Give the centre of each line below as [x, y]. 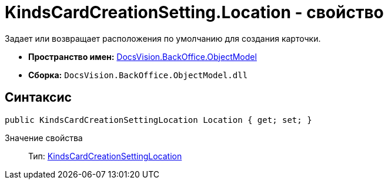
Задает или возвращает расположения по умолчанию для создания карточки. [163, 38]
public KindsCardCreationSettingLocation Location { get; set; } [158, 120]
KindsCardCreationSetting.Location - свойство [194, 12]
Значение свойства [44, 138]
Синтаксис [38, 98]
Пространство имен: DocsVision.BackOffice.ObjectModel [143, 56]
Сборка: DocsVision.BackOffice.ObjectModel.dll [138, 75]
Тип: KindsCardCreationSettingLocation [105, 156]
